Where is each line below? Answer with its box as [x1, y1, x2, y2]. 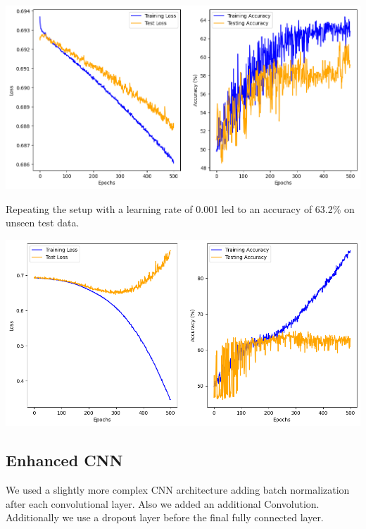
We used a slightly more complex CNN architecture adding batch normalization [6, 482, 350, 497]
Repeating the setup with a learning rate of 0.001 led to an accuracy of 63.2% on [6, 201, 355, 216]
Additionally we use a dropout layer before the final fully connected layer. [6, 510, 324, 525]
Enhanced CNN [6, 449, 123, 471]
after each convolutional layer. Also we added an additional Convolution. [6, 496, 320, 511]
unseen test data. [6, 215, 80, 230]
